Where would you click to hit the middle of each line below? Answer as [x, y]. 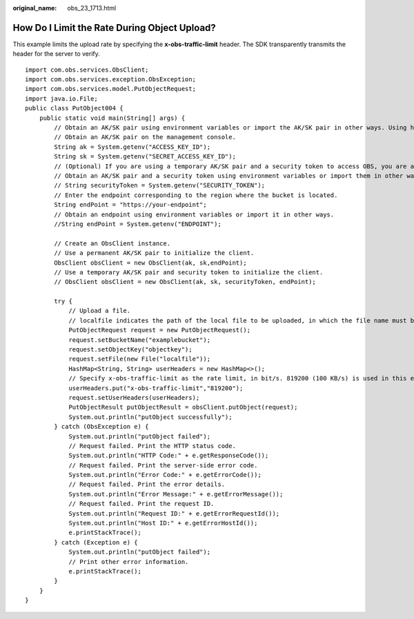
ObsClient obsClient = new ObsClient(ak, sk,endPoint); [151, 263]
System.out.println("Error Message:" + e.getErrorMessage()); [176, 494]
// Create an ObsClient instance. [112, 243]
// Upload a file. [100, 311]
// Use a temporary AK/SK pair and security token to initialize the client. [189, 272]
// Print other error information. [129, 561]
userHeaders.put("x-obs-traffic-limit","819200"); [156, 388]
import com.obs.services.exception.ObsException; [111, 80]
